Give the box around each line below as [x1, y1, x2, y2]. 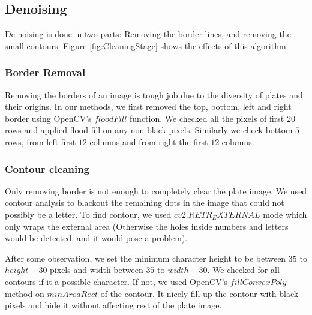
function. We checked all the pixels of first [130, 112, 284, 124]
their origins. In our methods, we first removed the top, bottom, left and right [5, 100, 292, 113]
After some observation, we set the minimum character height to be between [5, 251, 286, 264]
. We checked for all [207, 263, 280, 276]
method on [5, 287, 44, 299]
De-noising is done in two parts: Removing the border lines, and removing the [5, 28, 291, 40]
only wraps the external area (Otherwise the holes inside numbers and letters [5, 220, 289, 232]
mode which [263, 208, 307, 220]
